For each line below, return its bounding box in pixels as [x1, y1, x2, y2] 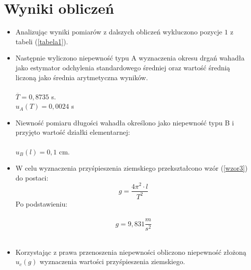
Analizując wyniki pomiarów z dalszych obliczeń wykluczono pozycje [15, 27, 223, 37]
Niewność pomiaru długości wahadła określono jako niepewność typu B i [15, 117, 234, 127]
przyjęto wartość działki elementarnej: [15, 127, 130, 137]
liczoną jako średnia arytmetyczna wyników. [15, 72, 148, 82]
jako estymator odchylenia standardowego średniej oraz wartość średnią [15, 62, 230, 72]
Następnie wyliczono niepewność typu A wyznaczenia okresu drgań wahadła [15, 53, 245, 63]
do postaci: [15, 172, 49, 182]
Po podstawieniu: [15, 198, 68, 209]
